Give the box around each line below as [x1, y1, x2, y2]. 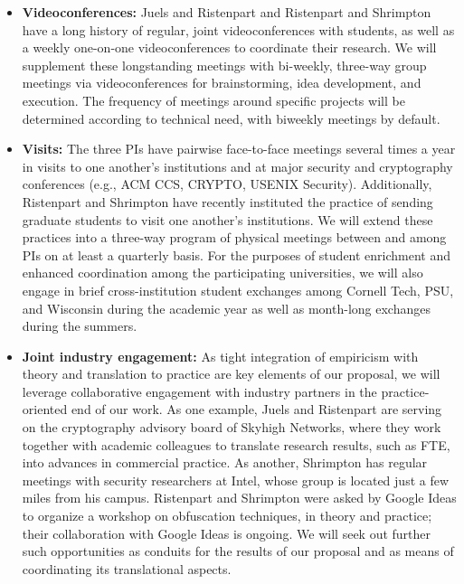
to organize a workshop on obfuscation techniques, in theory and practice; [22, 506, 432, 525]
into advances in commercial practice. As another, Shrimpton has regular [22, 453, 428, 472]
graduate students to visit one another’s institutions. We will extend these [22, 210, 433, 229]
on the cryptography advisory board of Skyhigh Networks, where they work [22, 418, 441, 437]
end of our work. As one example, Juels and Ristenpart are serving [71, 400, 442, 419]
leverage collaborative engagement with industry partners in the [22, 381, 377, 400]
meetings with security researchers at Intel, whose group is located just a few [22, 470, 450, 489]
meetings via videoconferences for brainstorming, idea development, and [22, 73, 421, 92]
